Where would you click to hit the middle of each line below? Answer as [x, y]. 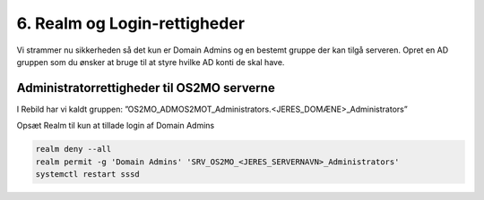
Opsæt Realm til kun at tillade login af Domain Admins [116, 126]
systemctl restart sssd [88, 174]
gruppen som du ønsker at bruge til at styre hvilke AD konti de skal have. [151, 62]
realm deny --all [73, 149]
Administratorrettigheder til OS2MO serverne [146, 88]
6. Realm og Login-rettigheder [131, 23]
